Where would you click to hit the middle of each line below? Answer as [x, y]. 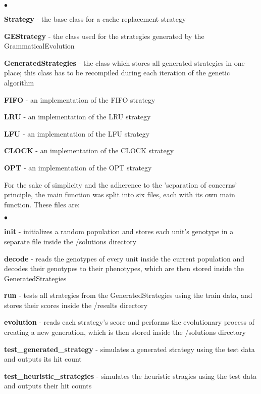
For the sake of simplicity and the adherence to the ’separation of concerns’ [121, 184]
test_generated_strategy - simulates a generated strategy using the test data [129, 349]
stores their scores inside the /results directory [76, 305]
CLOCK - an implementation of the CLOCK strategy [89, 150]
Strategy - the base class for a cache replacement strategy [95, 19]
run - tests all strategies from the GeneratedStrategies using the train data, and [128, 295]
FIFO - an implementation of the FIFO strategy [80, 99]
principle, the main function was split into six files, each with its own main [120, 194]
